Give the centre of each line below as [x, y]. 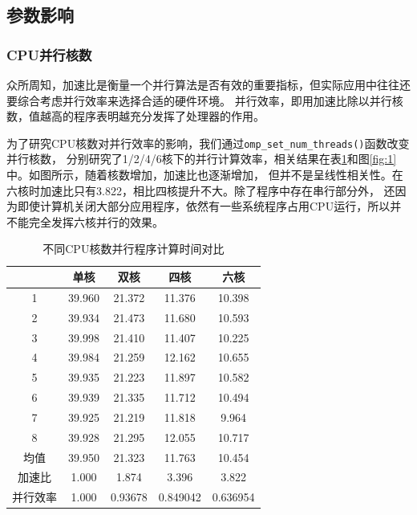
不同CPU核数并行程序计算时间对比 [134, 249]
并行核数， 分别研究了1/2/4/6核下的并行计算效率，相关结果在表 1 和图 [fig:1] [202, 159]
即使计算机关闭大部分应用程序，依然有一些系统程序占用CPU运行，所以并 [209, 206]
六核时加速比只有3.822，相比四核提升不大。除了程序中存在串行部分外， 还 [201, 190]
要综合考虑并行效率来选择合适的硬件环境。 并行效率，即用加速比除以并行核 [205, 100]
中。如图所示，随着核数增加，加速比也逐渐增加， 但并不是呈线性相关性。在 [205, 175]
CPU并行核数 [49, 54]
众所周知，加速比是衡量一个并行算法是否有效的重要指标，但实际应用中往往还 [208, 84]
